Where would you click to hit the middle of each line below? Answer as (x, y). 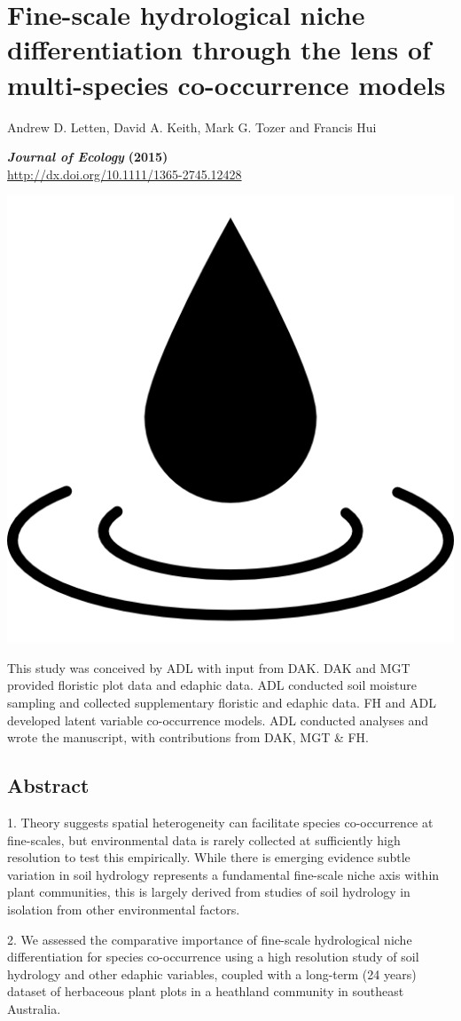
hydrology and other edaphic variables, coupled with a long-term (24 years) (212, 974)
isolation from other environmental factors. (124, 910)
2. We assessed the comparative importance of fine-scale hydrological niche (210, 939)
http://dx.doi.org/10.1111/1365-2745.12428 (125, 174)
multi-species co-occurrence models (227, 84)
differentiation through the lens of (219, 49)
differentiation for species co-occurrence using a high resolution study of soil (213, 957)
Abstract (48, 785)
